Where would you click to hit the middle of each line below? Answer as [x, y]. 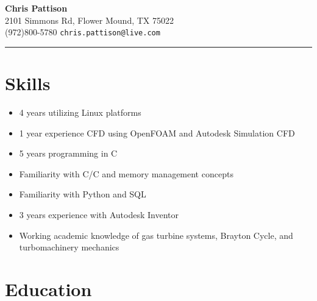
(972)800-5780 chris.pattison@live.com [83, 32]
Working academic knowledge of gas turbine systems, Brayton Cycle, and [156, 235]
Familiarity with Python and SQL [83, 194]
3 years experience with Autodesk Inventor [99, 214]
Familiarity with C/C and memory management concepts [126, 173]
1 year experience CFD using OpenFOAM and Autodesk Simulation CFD [157, 133]
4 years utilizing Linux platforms [80, 112]
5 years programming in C [68, 153]
